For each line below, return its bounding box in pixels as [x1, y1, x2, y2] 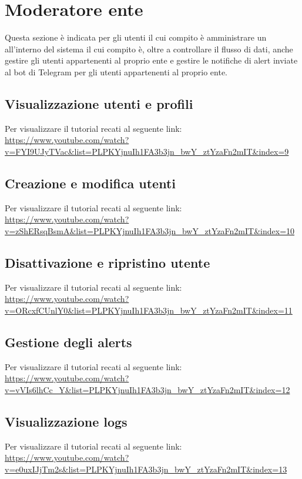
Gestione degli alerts [5, 332, 132, 351]
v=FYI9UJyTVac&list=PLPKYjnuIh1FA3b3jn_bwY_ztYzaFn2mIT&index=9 [5, 145, 289, 157]
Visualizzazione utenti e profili [5, 94, 193, 112]
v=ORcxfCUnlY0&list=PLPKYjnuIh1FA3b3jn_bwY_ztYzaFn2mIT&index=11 [5, 304, 293, 316]
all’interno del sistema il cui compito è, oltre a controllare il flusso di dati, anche [5, 42, 293, 55]
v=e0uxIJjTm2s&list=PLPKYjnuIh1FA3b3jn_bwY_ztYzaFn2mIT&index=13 [5, 463, 287, 475]
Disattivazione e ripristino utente [5, 253, 210, 271]
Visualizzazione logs [5, 412, 127, 430]
